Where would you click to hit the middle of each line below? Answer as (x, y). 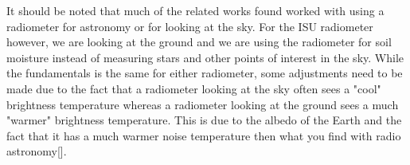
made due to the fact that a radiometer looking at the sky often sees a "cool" (194, 88)
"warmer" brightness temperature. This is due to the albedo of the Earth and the (204, 120)
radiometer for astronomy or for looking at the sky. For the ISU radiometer (190, 26)
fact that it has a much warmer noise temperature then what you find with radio (204, 135)
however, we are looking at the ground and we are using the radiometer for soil (199, 42)
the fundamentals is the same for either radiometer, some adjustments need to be (205, 73)
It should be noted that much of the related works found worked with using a (195, 10)
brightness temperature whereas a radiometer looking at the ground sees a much (203, 104)
